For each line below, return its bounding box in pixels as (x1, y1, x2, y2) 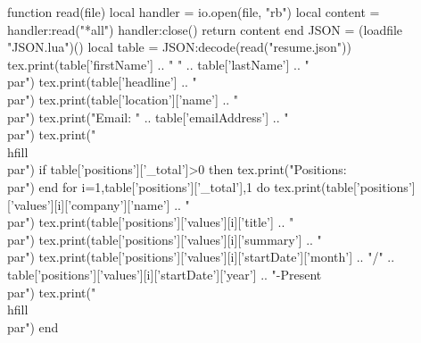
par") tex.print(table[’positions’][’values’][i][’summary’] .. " (7, 230, 322, 248)
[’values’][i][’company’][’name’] (7, 195, 170, 213)
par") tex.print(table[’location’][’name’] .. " (7, 89, 239, 108)
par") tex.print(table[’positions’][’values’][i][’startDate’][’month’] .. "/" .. (7, 247, 395, 266)
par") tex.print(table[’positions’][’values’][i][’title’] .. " (7, 213, 294, 231)
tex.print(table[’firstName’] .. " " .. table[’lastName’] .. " (7, 54, 310, 73)
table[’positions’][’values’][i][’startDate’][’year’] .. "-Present (7, 264, 322, 283)
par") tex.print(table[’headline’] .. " (7, 72, 197, 91)
